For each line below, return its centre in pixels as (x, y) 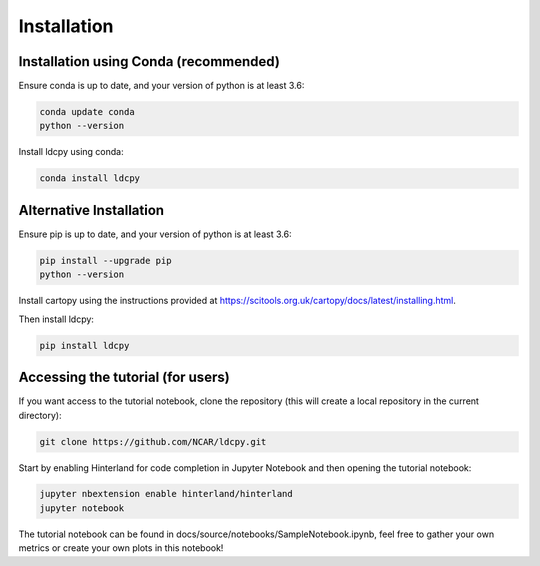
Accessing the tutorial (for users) (124, 377)
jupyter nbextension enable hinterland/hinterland (166, 494)
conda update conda (87, 112)
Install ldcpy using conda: (71, 152)
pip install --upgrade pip (105, 260)
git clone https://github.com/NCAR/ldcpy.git (153, 441)
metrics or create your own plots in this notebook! (121, 548)
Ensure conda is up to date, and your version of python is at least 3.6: (161, 86)
